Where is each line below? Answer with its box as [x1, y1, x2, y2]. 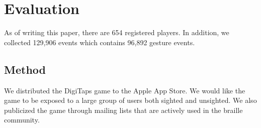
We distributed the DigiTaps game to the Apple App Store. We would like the [4, 85, 245, 95]
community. [4, 114, 40, 125]
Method [4, 61, 46, 77]
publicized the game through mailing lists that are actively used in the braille [4, 104, 243, 115]
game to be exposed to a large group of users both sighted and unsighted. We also [4, 95, 257, 105]
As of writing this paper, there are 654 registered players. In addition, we [4, 27, 229, 38]
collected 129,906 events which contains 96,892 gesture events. [4, 37, 195, 47]
